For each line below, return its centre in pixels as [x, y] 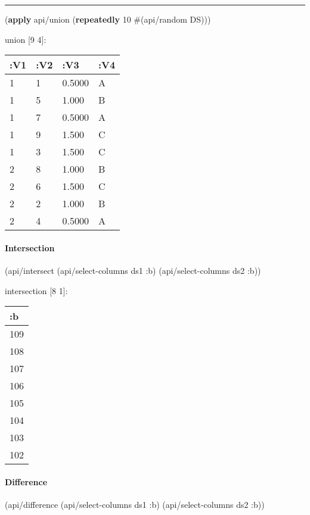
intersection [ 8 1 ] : [36, 290]
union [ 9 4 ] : [26, 39]
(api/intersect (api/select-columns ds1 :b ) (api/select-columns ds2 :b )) [133, 270]
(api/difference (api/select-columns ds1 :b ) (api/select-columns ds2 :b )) [135, 504]
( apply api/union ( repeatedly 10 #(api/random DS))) [108, 19]
